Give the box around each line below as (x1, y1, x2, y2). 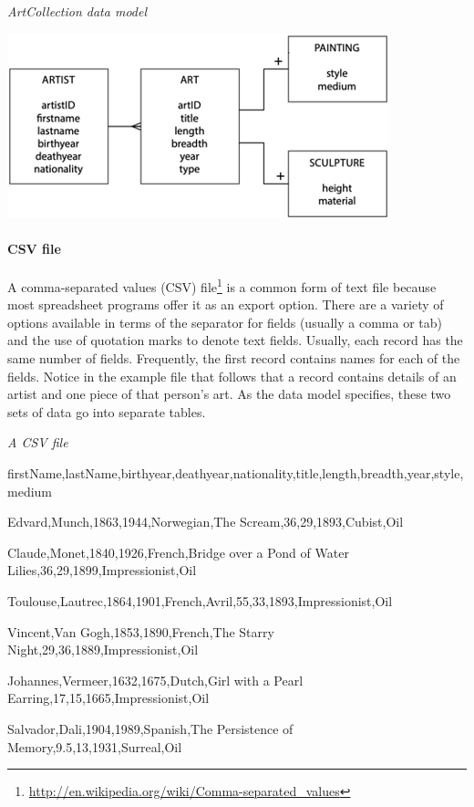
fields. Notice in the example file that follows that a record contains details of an (7, 366, 457, 385)
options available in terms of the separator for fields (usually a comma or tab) (7, 312, 442, 331)
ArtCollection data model (7, 2, 148, 20)
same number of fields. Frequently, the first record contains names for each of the (7, 349, 460, 368)
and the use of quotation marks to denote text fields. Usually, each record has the (7, 330, 463, 350)
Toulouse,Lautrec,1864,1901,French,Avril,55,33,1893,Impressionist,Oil (7, 591, 393, 610)
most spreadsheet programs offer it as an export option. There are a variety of (7, 295, 444, 314)
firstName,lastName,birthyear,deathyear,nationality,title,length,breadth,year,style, (7, 463, 464, 482)
